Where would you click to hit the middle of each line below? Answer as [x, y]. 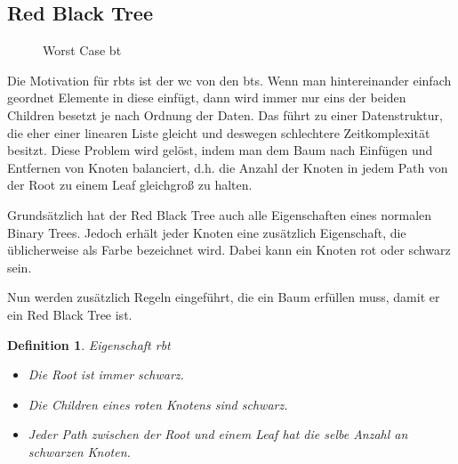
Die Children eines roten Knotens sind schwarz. [158, 404]
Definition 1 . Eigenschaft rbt [89, 344]
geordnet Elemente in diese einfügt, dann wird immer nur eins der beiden [207, 98]
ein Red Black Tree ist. [70, 314]
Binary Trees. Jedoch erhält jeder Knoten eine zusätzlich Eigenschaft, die [207, 232]
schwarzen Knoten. [79, 451]
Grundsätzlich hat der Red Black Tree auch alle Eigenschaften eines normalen [220, 214]
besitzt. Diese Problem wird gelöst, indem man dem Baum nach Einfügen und [220, 150]
